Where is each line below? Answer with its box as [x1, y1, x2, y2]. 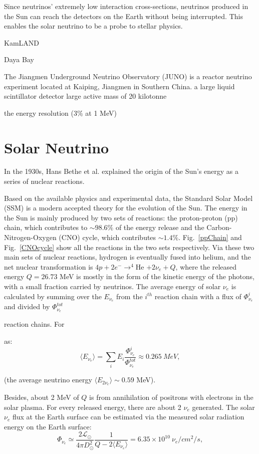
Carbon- [206, 222, 232, 233]
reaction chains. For [4, 319, 65, 329]
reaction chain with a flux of [154, 291, 241, 301]
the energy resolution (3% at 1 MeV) [4, 107, 117, 118]
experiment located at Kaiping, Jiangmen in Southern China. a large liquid [4, 81, 235, 91]
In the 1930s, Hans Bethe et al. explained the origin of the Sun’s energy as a [4, 166, 239, 176]
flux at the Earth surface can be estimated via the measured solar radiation [12, 411, 244, 422]
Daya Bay [4, 54, 34, 65]
